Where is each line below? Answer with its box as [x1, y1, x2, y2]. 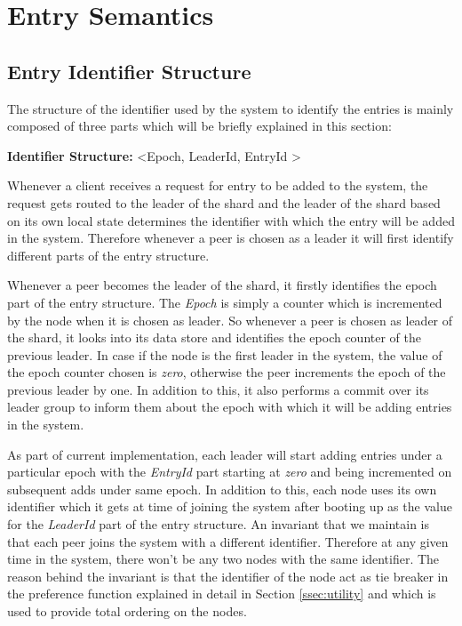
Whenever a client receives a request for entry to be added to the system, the [7, 176, 428, 195]
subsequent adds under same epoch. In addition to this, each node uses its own [7, 479, 437, 498]
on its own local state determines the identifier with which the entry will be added [7, 211, 455, 229]
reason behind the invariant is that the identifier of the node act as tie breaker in [7, 566, 449, 585]
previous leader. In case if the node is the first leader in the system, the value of [7, 345, 442, 364]
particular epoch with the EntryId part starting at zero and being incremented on [7, 462, 452, 481]
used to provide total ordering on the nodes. [7, 602, 247, 621]
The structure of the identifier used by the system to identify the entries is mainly [7, 99, 454, 117]
